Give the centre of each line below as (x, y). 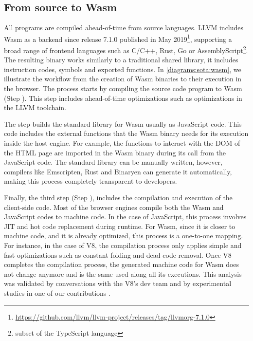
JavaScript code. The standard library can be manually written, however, (113, 162)
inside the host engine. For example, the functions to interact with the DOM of (122, 143)
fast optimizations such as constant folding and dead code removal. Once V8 (118, 255)
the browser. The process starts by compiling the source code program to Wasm (123, 88)
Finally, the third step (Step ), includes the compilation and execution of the (118, 198)
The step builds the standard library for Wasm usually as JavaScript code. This (123, 123)
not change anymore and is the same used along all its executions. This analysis (123, 274)
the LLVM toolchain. (35, 107)
